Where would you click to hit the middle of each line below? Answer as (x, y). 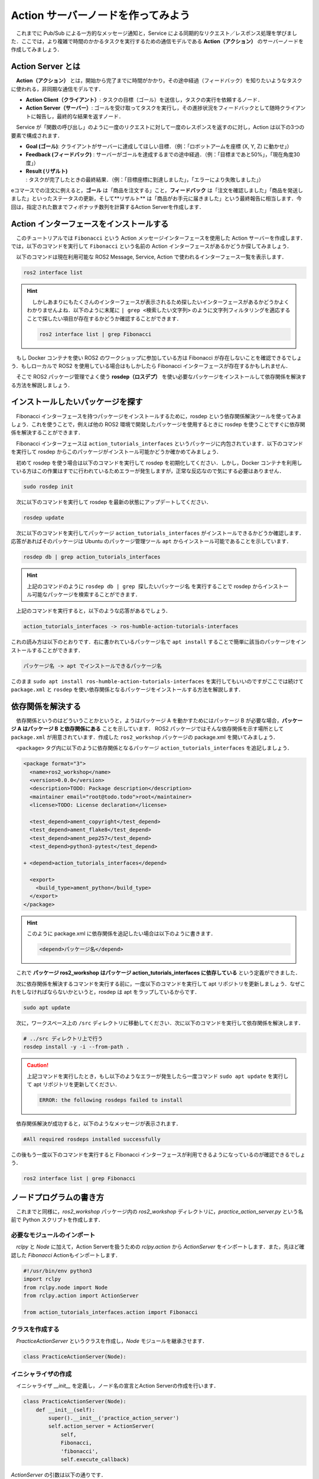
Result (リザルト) (47, 171)
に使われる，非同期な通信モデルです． (57, 89)
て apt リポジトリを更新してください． (74, 1084)
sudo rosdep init (48, 486)
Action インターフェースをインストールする (90, 224)
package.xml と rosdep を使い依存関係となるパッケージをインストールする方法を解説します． (127, 690)
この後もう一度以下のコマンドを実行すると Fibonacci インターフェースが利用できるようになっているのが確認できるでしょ (158, 1154)
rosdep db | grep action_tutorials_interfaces (92, 557)
